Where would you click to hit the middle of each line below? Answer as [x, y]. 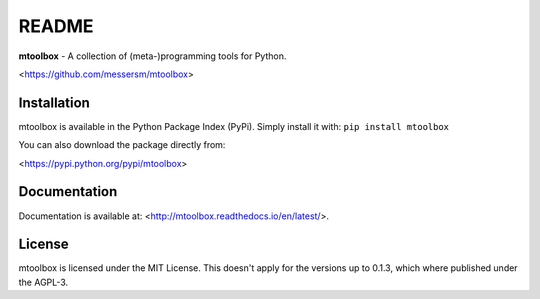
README [56, 26]
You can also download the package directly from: [122, 145]
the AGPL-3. [43, 282]
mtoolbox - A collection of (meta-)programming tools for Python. [152, 56]
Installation [54, 102]
